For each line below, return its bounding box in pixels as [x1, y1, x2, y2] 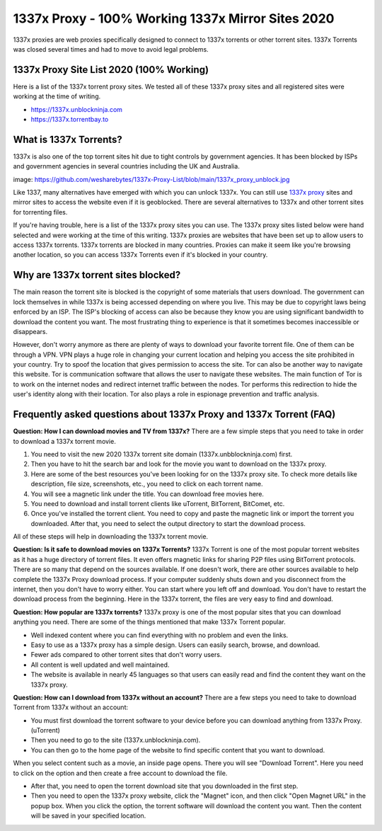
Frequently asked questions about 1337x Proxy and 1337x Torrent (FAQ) [13, 408, 336, 420]
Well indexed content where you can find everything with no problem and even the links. [30, 631, 289, 639]
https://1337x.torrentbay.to [30, 115, 109, 124]
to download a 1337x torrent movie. [13, 437, 116, 445]
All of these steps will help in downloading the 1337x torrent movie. [13, 532, 209, 541]
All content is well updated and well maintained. [30, 660, 170, 669]
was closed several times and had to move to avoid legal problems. [13, 45, 209, 53]
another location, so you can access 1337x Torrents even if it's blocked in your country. [13, 251, 268, 259]
